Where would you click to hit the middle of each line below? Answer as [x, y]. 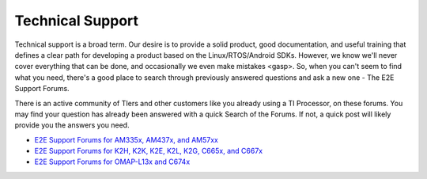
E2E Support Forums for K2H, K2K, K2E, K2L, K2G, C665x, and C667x [149, 151]
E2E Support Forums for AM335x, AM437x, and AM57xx [127, 139]
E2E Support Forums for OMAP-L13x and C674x [112, 162]
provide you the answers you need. [72, 125]
